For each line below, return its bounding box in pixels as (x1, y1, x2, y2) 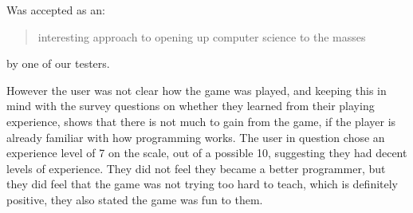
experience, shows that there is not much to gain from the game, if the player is (6, 112, 396, 129)
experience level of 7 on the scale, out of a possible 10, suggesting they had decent (6, 144, 407, 161)
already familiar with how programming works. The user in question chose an (6, 128, 385, 145)
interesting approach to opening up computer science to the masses (37, 28, 366, 45)
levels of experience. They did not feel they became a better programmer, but (6, 160, 386, 176)
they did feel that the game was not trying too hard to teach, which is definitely (6, 176, 399, 192)
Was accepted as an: (6, 2, 105, 18)
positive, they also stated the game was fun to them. (6, 191, 263, 207)
